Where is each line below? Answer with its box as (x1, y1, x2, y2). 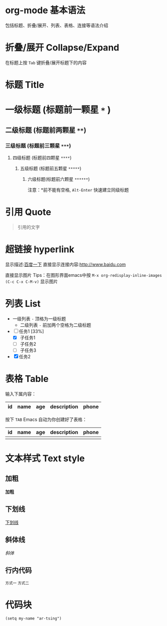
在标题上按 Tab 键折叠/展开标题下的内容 (5, 59, 87, 66)
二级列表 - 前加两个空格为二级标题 (20, 322, 92, 328)
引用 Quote (5, 207, 51, 218)
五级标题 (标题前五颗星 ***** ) (20, 165, 81, 171)
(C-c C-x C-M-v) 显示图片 (5, 278, 58, 284)
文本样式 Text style (5, 453, 85, 464)
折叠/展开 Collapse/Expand (5, 42, 120, 54)
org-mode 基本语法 (5, 5, 86, 16)
